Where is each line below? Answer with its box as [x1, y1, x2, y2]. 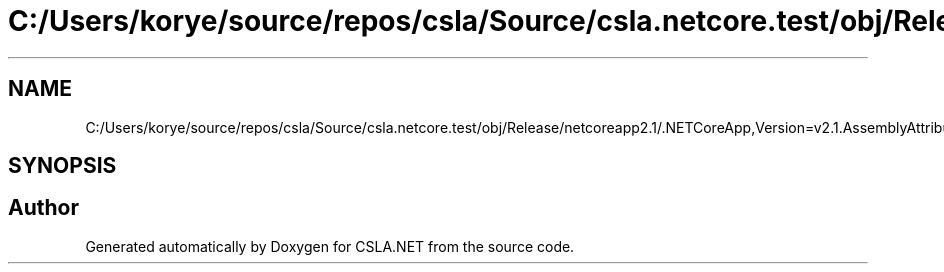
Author [8, 195, 79, 221]
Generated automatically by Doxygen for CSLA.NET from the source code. [85, 237, 575, 255]
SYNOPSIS [8, 153, 117, 179]
